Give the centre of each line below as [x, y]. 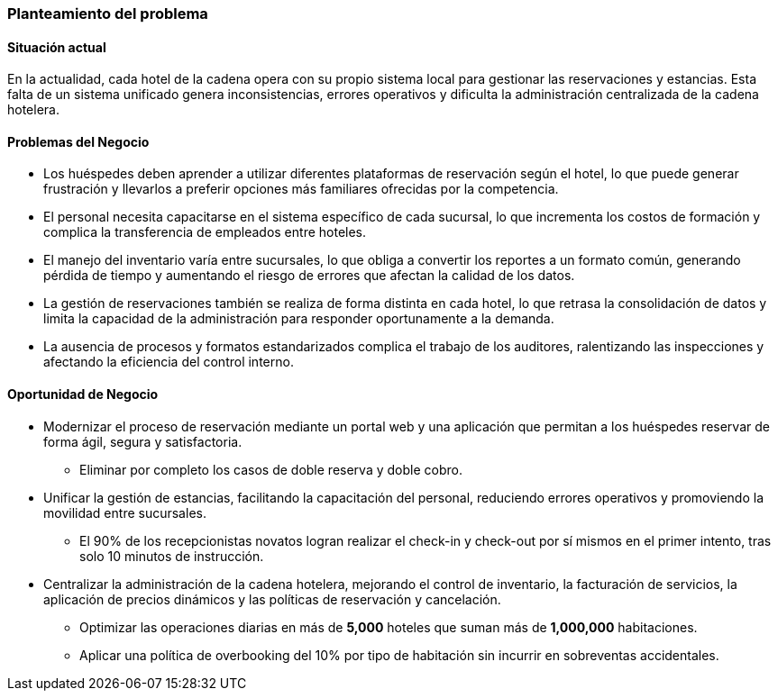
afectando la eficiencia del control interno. [169, 362]
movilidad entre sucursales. [125, 512]
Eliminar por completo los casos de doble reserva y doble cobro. [271, 469]
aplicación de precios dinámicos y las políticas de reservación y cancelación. [272, 599]
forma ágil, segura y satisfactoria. [143, 441]
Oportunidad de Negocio [83, 394]
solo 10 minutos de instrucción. [172, 556]
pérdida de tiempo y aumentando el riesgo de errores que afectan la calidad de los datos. [309, 276]
